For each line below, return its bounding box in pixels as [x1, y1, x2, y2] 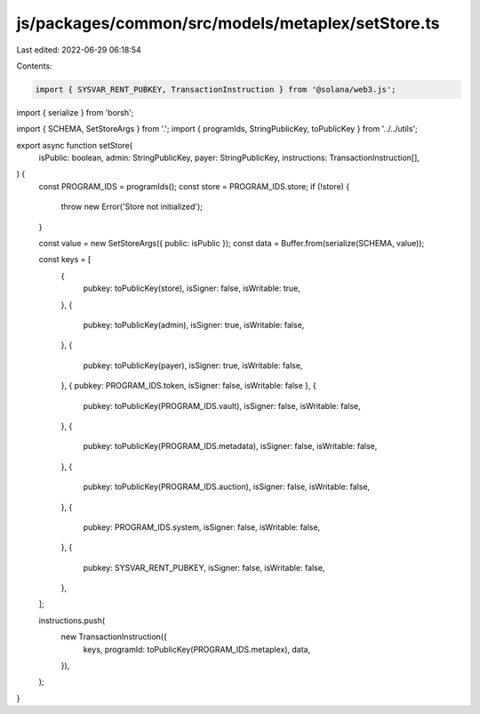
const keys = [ [38, 254, 92, 265]
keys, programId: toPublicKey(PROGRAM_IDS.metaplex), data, [83, 644, 311, 654]
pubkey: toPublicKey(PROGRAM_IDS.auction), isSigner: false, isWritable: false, [83, 481, 371, 493]
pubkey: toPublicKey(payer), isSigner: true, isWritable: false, [83, 360, 303, 371]
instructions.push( [38, 614, 106, 626]
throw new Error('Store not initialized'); [60, 201, 204, 213]
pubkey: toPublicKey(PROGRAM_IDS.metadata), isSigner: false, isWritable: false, [83, 441, 378, 452]
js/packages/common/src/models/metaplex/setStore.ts [16, 13, 440, 33]
